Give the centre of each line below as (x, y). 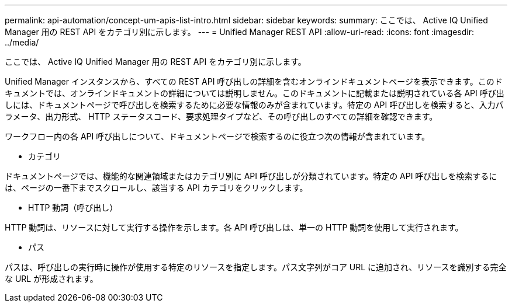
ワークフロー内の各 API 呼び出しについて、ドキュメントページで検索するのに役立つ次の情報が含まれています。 (217, 136)
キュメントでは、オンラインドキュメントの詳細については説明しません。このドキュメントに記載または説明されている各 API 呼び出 (255, 93)
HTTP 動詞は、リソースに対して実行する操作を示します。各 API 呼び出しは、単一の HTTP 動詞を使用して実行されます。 (234, 227)
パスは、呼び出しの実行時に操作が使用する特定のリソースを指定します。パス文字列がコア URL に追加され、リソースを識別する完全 (256, 267)
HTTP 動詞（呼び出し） (73, 207)
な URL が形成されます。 (51, 279)
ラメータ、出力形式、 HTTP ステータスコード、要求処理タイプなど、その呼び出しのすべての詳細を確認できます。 (221, 116)
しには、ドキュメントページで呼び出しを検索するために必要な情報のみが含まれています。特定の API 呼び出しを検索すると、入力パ (254, 105)
